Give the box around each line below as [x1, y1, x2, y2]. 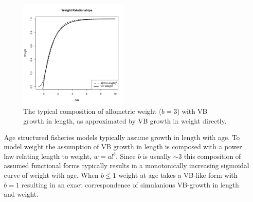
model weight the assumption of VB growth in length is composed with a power [4, 141, 242, 152]
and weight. [4, 189, 38, 199]
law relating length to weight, [4, 151, 92, 161]
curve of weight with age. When [4, 170, 99, 180]
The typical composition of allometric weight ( [23, 106, 162, 116]
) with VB [177, 106, 208, 116]
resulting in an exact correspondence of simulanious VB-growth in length [21, 179, 239, 189]
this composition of [184, 151, 241, 161]
